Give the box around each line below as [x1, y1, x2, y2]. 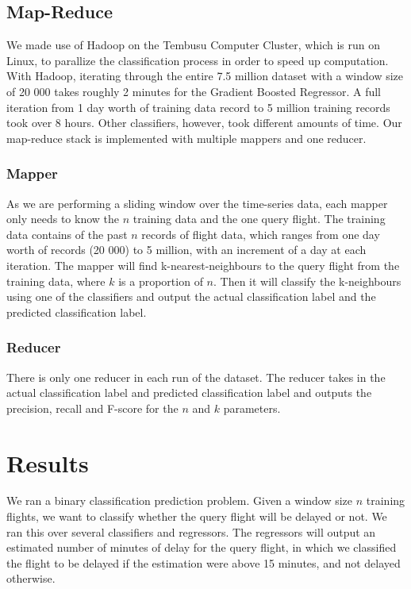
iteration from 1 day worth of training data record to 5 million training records [6, 98, 390, 115]
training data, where [6, 272, 106, 289]
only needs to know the [6, 210, 120, 227]
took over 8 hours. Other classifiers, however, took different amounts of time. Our [6, 114, 402, 131]
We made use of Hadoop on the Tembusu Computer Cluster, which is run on [6, 37, 380, 53]
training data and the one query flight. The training [133, 210, 386, 227]
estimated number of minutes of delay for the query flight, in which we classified [6, 539, 397, 556]
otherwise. [6, 570, 56, 587]
